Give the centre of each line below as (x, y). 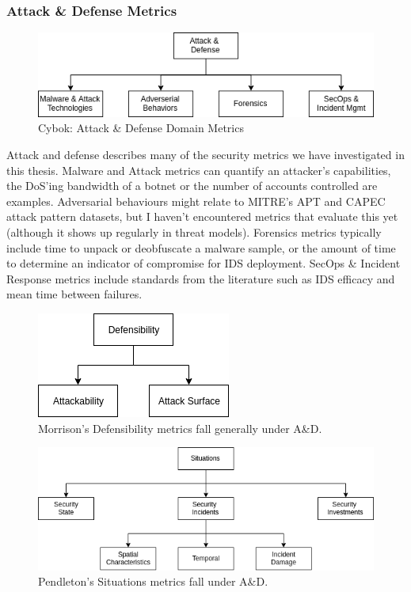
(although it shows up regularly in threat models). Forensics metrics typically (194, 231)
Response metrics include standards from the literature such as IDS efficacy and (201, 278)
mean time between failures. (74, 294)
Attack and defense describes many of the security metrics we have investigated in (205, 155)
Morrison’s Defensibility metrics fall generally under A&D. (180, 428)
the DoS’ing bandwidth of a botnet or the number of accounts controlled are (192, 186)
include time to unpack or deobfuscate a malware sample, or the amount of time (201, 247)
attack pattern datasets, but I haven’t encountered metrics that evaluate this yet (202, 216)
